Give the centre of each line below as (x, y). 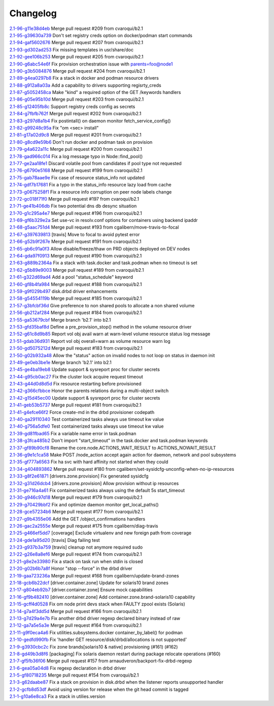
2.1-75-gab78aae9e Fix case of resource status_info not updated (77, 177)
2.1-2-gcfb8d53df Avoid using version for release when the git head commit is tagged (99, 689)
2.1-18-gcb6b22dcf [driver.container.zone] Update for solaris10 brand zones (89, 583)
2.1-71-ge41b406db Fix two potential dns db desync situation (73, 206)
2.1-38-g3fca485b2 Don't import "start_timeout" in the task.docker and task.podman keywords (109, 441)
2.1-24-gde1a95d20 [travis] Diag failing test (55, 540)
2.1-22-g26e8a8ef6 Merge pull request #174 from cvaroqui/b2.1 (76, 554)
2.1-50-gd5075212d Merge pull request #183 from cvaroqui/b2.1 (76, 348)
